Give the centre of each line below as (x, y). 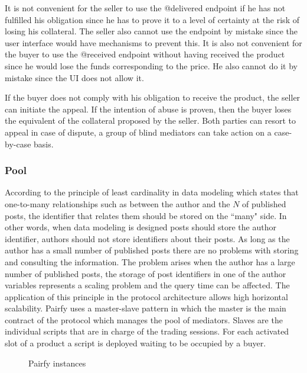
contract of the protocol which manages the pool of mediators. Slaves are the (144, 319)
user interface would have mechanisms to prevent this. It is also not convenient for (153, 42)
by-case (18, 144)
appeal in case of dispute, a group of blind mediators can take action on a (138, 132)
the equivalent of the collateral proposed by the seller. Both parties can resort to (151, 120)
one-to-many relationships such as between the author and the (117, 203)
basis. (44, 144)
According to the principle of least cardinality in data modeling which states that (152, 192)
